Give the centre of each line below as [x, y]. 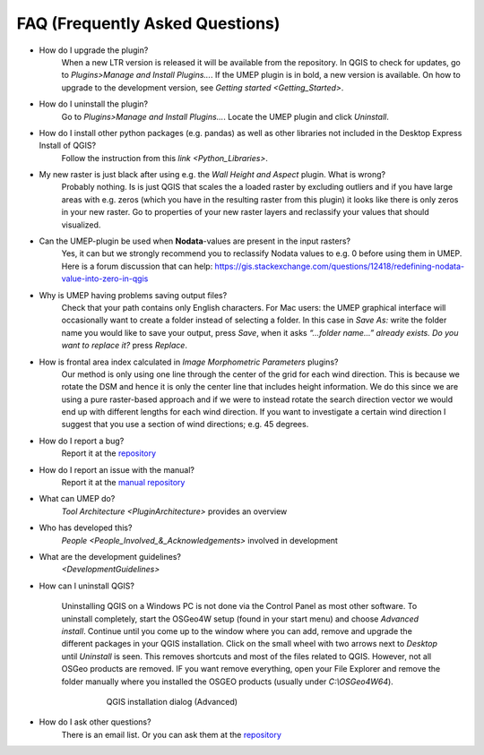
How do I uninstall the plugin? [93, 104]
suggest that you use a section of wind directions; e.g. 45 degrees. [185, 425]
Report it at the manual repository [123, 483]
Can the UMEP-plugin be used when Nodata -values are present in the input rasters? [195, 241]
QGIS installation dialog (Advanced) [172, 701]
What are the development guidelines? [110, 557]
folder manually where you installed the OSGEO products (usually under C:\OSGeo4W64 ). [227, 682]
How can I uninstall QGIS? [86, 586]
